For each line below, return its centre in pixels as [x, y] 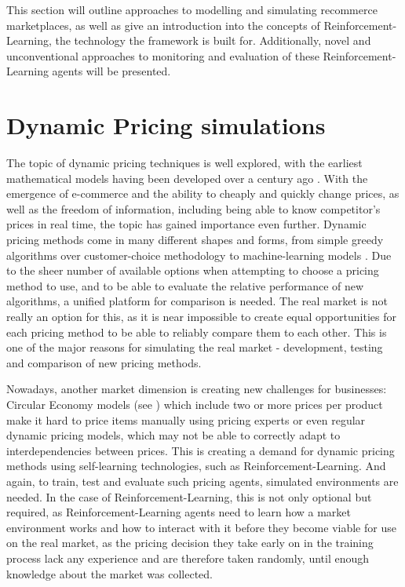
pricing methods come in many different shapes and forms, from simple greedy [195, 240]
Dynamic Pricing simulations [166, 125]
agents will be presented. [111, 71]
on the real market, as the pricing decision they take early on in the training [190, 543]
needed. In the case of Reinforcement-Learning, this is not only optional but [189, 496]
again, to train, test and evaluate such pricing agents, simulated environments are [202, 481]
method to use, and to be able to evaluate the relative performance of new [185, 285]
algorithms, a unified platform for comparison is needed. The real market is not [197, 301]
